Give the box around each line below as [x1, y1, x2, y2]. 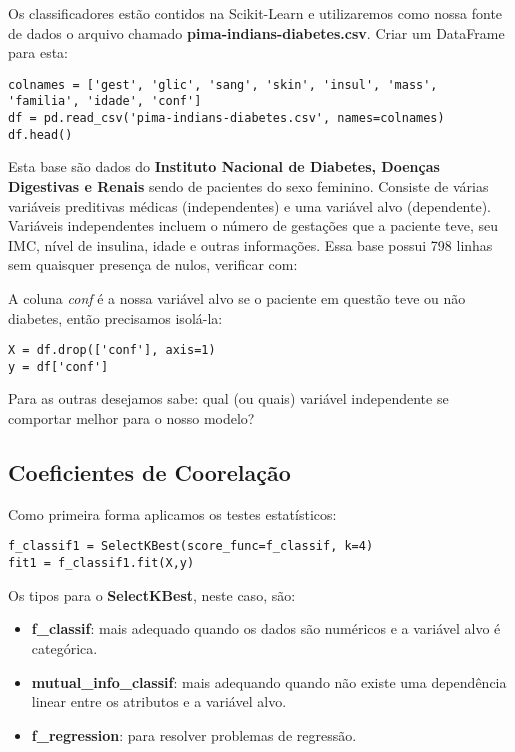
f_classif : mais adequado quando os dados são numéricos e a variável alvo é [31, 618, 501, 639]
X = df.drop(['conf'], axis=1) [8, 343, 216, 358]
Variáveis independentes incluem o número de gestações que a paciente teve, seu [8, 215, 498, 236]
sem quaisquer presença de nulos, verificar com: [8, 254, 298, 275]
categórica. [31, 637, 98, 658]
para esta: [8, 42, 69, 63]
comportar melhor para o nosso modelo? [8, 408, 255, 429]
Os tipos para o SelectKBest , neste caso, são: [8, 584, 296, 605]
